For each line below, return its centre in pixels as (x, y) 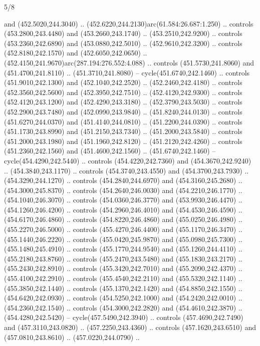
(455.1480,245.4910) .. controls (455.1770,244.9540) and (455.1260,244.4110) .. (123, 249)
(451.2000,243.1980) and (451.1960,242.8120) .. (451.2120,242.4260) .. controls (123, 141)
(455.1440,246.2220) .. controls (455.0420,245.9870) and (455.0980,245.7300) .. (123, 239)
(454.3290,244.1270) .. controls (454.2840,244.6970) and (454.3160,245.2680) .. (123, 180)
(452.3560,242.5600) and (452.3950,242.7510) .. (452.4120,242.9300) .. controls (123, 92)
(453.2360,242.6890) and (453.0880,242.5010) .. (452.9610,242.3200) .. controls (123, 43)
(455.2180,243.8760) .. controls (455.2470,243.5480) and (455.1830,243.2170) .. (123, 258)
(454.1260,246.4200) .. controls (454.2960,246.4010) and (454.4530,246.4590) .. (123, 209)
